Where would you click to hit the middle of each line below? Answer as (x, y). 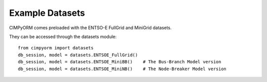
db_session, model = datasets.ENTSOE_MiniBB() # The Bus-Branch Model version (120, 62)
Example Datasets (47, 13)
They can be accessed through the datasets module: (63, 37)
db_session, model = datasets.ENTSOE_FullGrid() (78, 55)
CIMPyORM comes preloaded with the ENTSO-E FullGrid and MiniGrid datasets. (90, 28)
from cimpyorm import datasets (56, 48)
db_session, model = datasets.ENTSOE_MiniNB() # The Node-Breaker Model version (122, 69)
